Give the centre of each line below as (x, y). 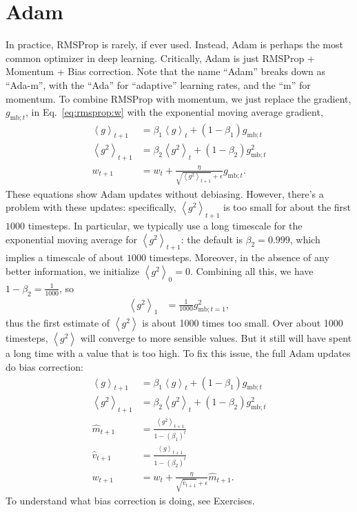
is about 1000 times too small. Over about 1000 (243, 323)
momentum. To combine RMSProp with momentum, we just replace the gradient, (178, 98)
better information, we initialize (73, 270)
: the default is (212, 239)
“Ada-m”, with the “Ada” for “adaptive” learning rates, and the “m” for (158, 84)
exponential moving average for (72, 239)
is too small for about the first (287, 207)
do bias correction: (44, 366)
